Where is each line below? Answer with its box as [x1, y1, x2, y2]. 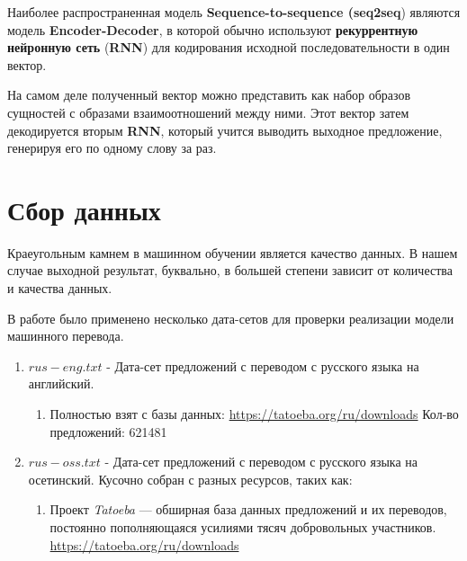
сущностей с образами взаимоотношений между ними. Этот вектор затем [7, 102, 409, 121]
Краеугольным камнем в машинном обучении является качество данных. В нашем [7, 243, 458, 262]
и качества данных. [7, 279, 112, 298]
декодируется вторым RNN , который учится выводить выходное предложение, [7, 120, 443, 139]
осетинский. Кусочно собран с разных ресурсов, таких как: [28, 469, 353, 488]
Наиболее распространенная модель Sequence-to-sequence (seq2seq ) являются [7, 3, 461, 21]
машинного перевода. [7, 326, 124, 345]
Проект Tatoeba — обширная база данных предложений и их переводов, [49, 500, 447, 519]
